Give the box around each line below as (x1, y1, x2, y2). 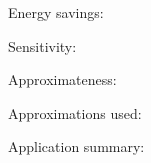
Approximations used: (8, 102, 142, 123)
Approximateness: (8, 69, 117, 90)
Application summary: (8, 136, 145, 157)
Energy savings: (8, 2, 104, 22)
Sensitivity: (8, 35, 77, 56)
